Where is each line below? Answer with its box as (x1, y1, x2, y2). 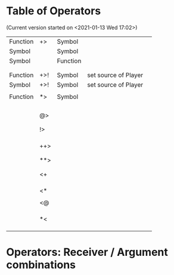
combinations (6, 258, 76, 272)
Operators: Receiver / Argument (6, 246, 169, 259)
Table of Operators (6, 4, 101, 18)
